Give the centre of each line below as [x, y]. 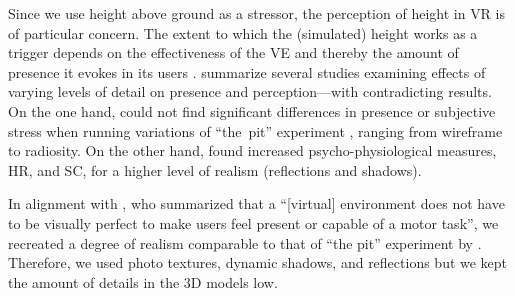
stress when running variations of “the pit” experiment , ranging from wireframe [255, 130]
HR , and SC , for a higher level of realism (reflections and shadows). [215, 169]
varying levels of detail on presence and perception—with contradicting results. [250, 91]
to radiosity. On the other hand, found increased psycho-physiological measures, [252, 150]
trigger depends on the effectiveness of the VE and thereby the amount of [233, 52]
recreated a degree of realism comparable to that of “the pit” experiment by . [245, 242]
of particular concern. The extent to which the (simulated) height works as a [243, 32]
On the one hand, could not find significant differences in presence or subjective [252, 110]
